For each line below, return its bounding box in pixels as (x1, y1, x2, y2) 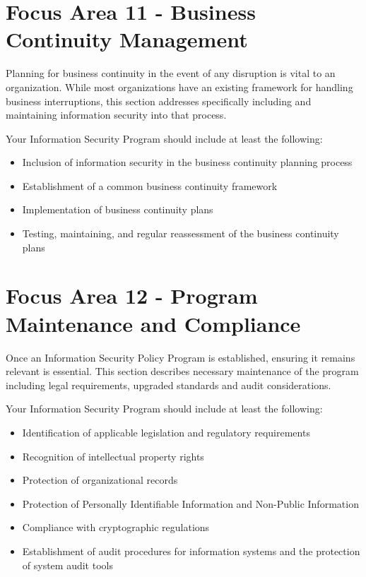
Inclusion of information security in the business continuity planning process (22, 155, 353, 169)
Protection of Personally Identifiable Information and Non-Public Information (22, 496, 359, 511)
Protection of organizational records (22, 472, 178, 487)
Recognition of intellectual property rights (22, 448, 204, 463)
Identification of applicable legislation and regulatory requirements (22, 424, 310, 439)
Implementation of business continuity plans (22, 202, 213, 217)
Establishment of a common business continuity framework (22, 178, 278, 193)
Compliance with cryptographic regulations (22, 520, 210, 535)
